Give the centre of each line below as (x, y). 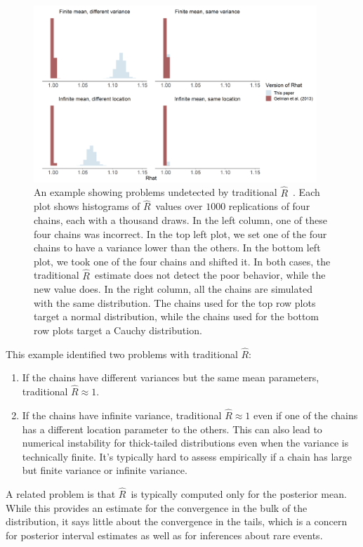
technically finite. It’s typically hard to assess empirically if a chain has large (187, 456)
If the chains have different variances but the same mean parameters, (171, 377)
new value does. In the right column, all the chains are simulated (173, 289)
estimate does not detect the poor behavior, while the (210, 275)
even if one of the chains (306, 415)
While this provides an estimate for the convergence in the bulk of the (157, 507)
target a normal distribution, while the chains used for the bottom (177, 316)
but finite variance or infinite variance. (105, 470)
